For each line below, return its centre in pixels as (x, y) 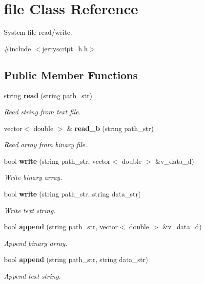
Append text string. (32, 276)
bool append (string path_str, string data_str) (76, 259)
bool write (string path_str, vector (57, 161)
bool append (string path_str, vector (61, 227)
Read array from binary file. (46, 144)
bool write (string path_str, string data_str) (72, 194)
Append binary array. (36, 243)
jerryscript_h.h (65, 48)
